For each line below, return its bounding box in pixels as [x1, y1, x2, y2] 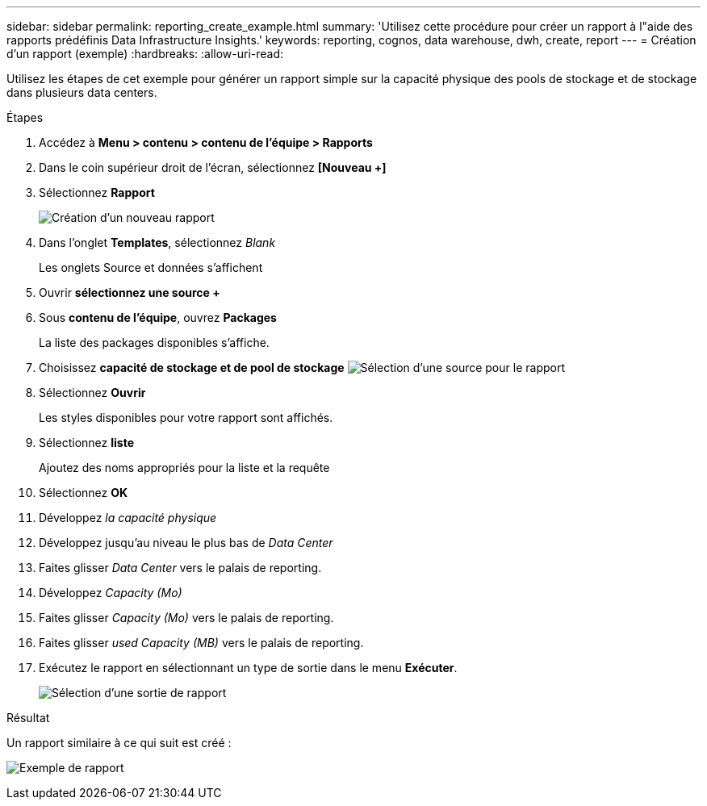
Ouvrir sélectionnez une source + [39, 286, 220, 299]
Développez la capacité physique [39, 511, 217, 524]
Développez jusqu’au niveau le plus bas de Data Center [39, 536, 333, 549]
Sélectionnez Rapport [39, 186, 155, 199]
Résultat [6, 711, 50, 725]
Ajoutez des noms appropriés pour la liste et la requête [39, 461, 330, 474]
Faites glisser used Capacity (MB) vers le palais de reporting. [39, 636, 364, 649]
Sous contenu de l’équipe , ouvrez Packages [39, 311, 277, 324]
